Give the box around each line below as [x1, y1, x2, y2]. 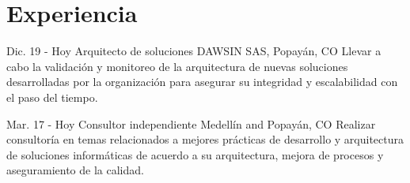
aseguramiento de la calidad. [6, 162, 144, 178]
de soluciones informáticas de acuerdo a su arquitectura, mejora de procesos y [6, 146, 384, 162]
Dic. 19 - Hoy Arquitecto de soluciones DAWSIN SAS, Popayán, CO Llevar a [6, 43, 382, 59]
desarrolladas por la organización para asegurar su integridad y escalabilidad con [6, 73, 398, 90]
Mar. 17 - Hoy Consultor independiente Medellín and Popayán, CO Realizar [6, 115, 376, 132]
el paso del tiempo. [6, 88, 98, 105]
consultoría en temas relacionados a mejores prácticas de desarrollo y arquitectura [6, 131, 404, 148]
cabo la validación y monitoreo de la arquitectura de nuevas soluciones [6, 58, 348, 74]
